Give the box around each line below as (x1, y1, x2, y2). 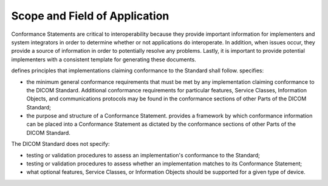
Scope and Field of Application (11, 9, 169, 22)
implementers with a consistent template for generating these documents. (11, 55, 197, 63)
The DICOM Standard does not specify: (11, 140, 110, 148)
